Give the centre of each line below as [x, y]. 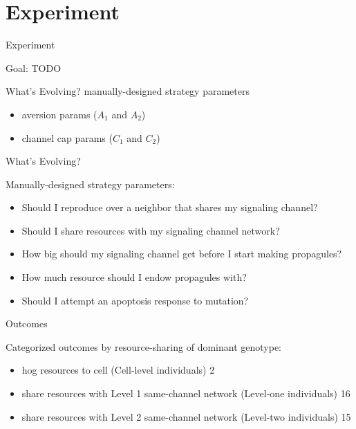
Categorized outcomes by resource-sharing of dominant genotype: [143, 346]
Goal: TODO [34, 67]
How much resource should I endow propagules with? [134, 277]
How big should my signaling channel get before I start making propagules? [182, 254]
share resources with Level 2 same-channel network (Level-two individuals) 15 [186, 416]
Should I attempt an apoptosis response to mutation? [135, 300]
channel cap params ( [67, 137]
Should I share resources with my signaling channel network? [151, 230]
